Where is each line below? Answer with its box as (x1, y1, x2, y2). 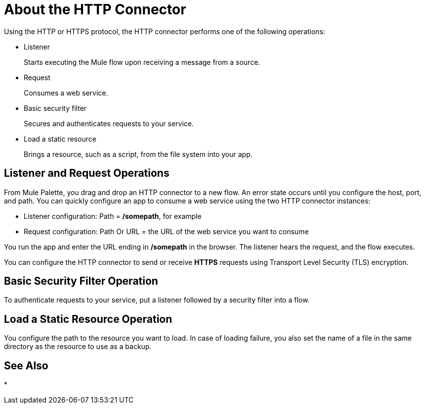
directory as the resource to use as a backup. (4, 342, 152, 351)
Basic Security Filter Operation (4, 275, 158, 288)
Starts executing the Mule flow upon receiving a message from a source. (24, 57, 260, 66)
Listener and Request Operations (4, 167, 170, 180)
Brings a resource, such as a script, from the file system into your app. (24, 150, 253, 158)
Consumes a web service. (24, 88, 108, 97)
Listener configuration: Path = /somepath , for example (24, 211, 202, 220)
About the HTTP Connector (4, 1, 186, 18)
